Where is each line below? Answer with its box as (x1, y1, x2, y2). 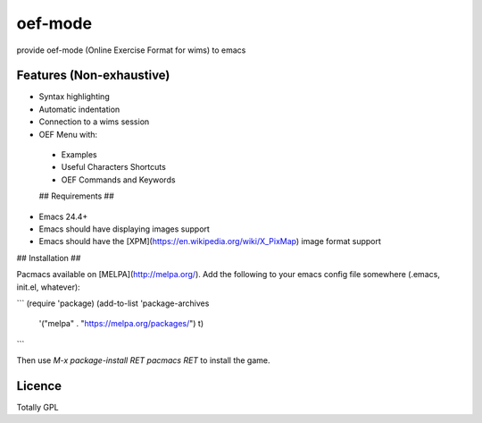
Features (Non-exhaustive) (16, 68, 170, 83)
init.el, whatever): (16, 282, 80, 292)
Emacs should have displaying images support (38, 224, 210, 234)
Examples (61, 149, 97, 160)
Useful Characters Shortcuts (61, 162, 167, 173)
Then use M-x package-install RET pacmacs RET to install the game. (16, 355, 271, 366)
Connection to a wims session (38, 116, 150, 127)
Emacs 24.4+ (38, 211, 88, 222)
